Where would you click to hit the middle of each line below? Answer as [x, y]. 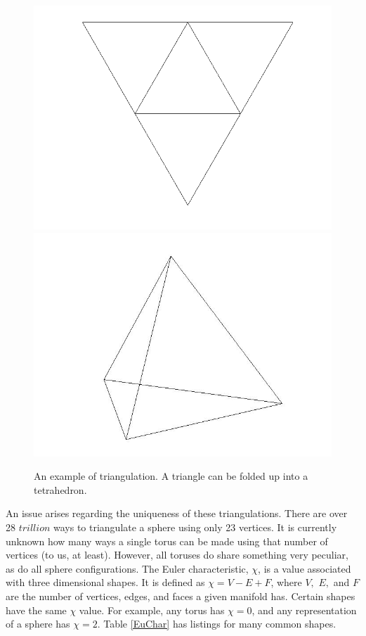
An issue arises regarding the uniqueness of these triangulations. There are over [177, 513]
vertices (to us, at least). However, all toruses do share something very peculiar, [177, 555]
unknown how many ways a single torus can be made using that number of [167, 541]
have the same [36, 610]
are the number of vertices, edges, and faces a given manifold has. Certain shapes [181, 596]
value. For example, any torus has [152, 610]
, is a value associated [305, 568]
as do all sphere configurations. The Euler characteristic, [127, 568]
